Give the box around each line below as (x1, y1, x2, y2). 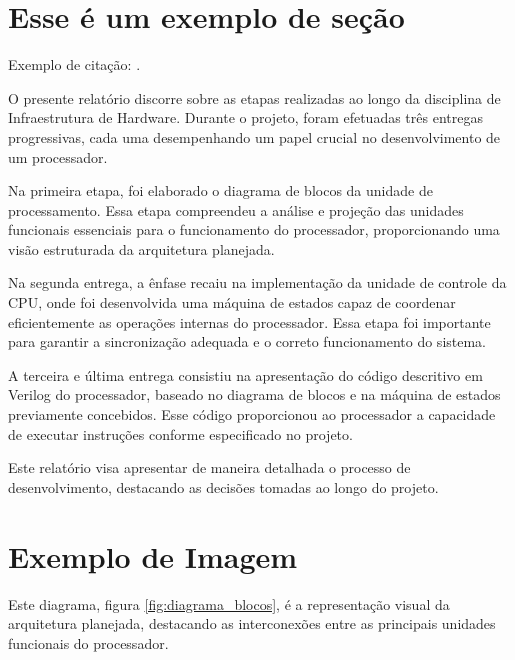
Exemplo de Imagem (8, 535, 298, 576)
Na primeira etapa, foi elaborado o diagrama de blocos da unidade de (8, 180, 433, 201)
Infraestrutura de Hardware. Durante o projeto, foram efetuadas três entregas (8, 107, 483, 128)
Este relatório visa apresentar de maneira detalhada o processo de (8, 457, 411, 478)
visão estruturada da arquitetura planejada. (8, 238, 275, 259)
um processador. (8, 146, 108, 167)
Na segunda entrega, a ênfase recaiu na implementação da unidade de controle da (8, 272, 507, 293)
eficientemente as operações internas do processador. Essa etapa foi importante (8, 311, 491, 332)
